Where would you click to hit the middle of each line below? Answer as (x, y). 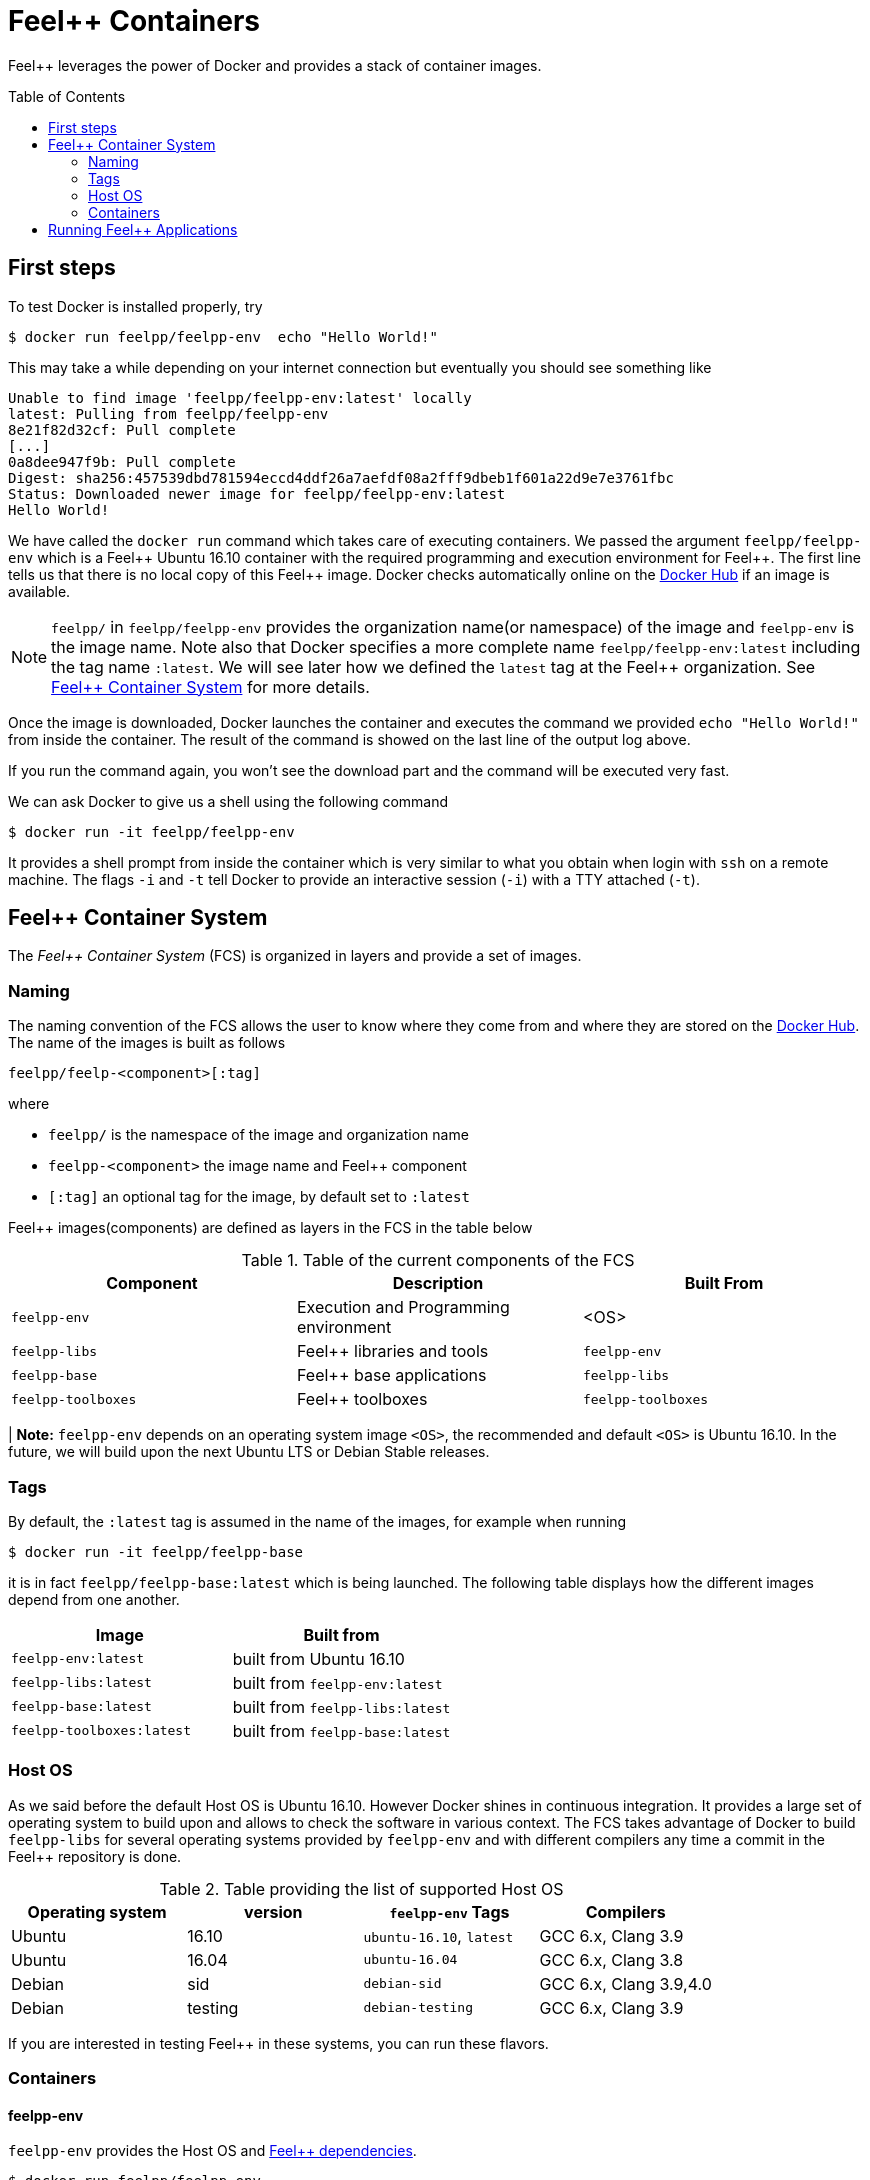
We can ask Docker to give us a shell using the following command (228, 801)
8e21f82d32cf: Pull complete (122, 429)
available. (39, 591)
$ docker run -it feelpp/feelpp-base (156, 1551)
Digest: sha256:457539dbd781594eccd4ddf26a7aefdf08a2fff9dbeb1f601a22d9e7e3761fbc (341, 477)
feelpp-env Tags (449, 1911)
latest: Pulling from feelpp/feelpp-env (168, 413)
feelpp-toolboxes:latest (101, 1731)
